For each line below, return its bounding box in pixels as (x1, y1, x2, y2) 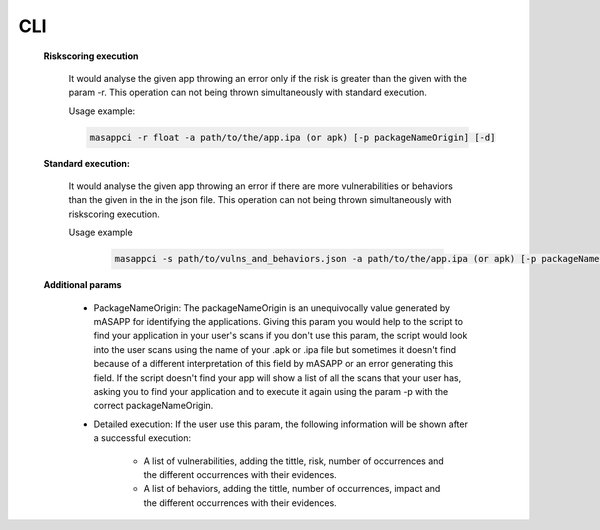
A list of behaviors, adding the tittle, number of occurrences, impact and (143, 483, 441, 495)
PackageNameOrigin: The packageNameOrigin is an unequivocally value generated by (93, 301, 450, 314)
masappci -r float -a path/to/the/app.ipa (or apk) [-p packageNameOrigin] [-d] (89, 131, 496, 143)
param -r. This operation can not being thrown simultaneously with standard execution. (68, 86, 427, 99)
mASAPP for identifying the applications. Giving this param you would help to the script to (93, 316, 464, 327)
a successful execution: (93, 432, 192, 444)
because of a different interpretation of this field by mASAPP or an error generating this (93, 358, 454, 370)
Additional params (43, 279, 122, 291)
